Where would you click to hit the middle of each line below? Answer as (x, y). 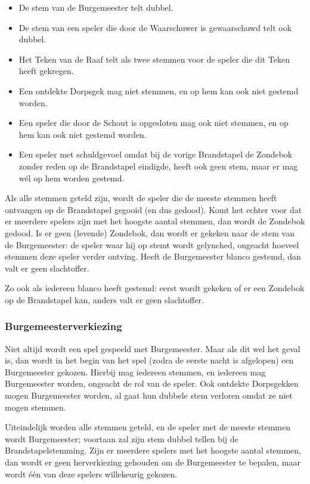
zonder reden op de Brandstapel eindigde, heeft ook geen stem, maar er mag (158, 166)
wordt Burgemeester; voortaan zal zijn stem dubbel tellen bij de (122, 438)
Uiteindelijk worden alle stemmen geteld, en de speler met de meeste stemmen (148, 427)
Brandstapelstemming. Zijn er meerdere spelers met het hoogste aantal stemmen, (153, 450)
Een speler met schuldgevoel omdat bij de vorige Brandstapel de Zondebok (156, 154)
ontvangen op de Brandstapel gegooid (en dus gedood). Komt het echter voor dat (154, 209)
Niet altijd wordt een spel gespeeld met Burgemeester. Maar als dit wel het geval (153, 348)
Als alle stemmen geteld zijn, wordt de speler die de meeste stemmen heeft (141, 198)
